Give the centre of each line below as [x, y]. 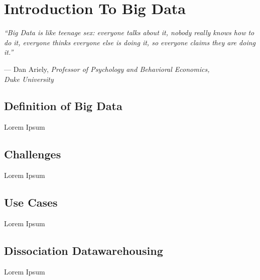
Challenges [33, 154]
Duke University [29, 79]
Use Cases [31, 202]
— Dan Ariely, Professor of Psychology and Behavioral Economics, [107, 69]
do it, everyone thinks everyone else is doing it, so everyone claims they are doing [130, 42]
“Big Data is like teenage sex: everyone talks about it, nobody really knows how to [129, 32]
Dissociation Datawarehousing [84, 250]
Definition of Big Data [63, 106]
